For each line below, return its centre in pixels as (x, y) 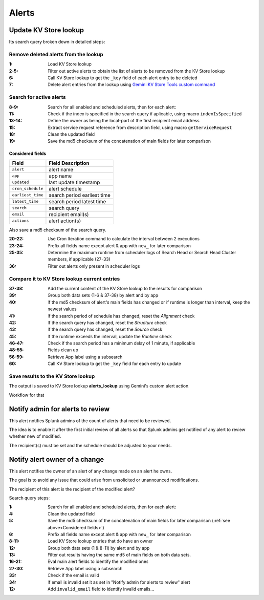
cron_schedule (28, 189)
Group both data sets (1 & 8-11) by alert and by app (99, 548)
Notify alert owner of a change (56, 459)
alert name (61, 170)
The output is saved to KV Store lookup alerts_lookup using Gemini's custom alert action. (99, 386)
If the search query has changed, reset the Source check (105, 329)
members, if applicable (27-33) (79, 259)
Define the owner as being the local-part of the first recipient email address (124, 121)
